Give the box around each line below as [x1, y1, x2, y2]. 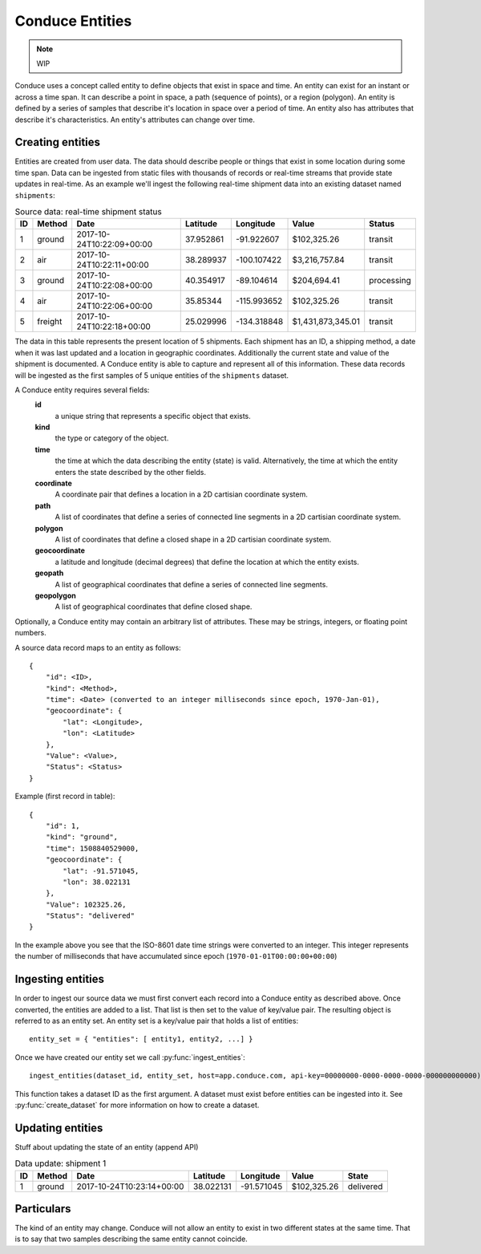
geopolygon [34, 590, 76, 600]
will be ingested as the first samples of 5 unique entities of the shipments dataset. [14, 370, 289, 380]
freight [37, 316, 63, 327]
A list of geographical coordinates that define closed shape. [55, 602, 253, 611]
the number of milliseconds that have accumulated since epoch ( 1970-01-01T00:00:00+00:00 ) [14, 952, 338, 961]
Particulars [14, 1202, 71, 1215]
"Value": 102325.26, [45, 899, 127, 909]
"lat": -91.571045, [63, 866, 139, 875]
